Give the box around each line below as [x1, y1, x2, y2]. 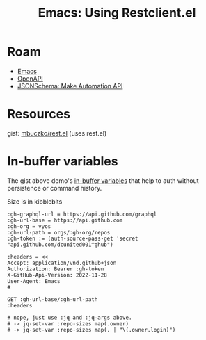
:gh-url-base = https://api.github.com [7, 217, 123, 224]
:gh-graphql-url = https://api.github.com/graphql [7, 211, 157, 218]
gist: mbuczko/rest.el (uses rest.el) [7, 129, 107, 137]
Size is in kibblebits [7, 197, 63, 206]
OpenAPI [17, 74, 43, 83]
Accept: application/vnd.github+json [7, 259, 117, 266]
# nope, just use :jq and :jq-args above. [7, 314, 132, 321]
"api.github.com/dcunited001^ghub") [7, 241, 113, 248]
